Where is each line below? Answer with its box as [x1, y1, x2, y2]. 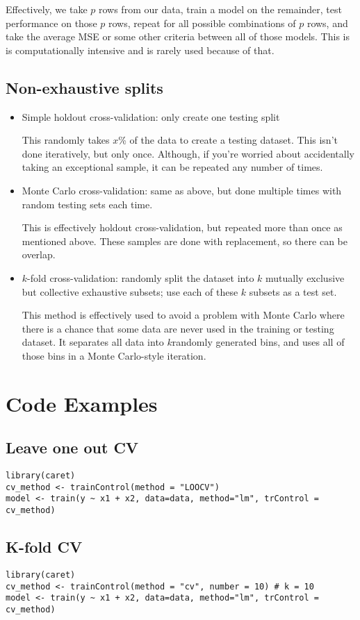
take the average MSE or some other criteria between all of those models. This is [6, 29, 350, 44]
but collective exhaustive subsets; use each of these [22, 284, 238, 299]
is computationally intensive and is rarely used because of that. [6, 42, 275, 57]
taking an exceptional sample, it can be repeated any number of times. [22, 160, 323, 174]
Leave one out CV [6, 437, 139, 458]
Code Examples [6, 389, 158, 417]
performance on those [6, 15, 97, 30]
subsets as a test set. [249, 284, 337, 299]
